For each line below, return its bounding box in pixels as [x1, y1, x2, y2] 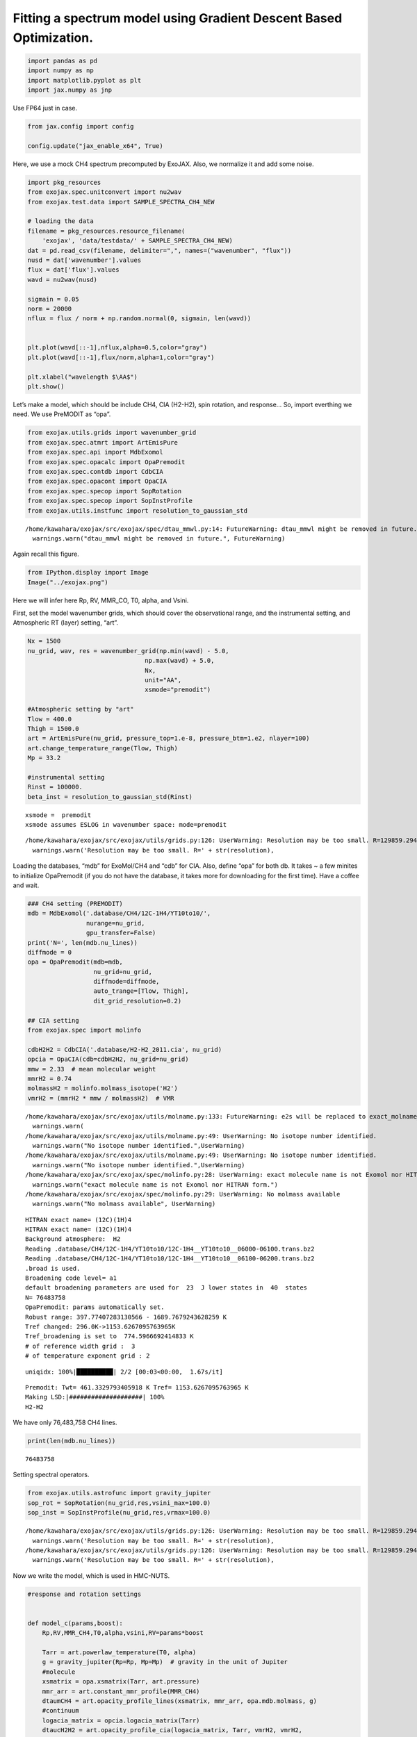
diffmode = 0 [27, 948, 72, 956]
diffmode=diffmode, [93, 978, 160, 986]
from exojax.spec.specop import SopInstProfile [27, 497, 193, 505]
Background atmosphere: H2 [25, 1235, 121, 1243]
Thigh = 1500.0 [27, 725, 79, 732]
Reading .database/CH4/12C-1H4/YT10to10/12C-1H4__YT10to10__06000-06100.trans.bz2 [25, 1244, 315, 1253]
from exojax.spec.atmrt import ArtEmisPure [27, 438, 179, 446]
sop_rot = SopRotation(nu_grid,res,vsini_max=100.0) [27, 1499, 211, 1507]
